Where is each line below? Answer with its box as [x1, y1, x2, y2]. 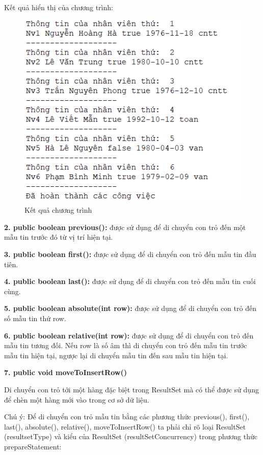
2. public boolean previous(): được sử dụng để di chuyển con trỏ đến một [4, 221, 246, 232]
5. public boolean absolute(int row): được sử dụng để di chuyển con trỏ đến [4, 303, 256, 314]
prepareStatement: [4, 441, 62, 451]
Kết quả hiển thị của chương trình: [4, 2, 113, 12]
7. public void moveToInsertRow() [4, 367, 127, 378]
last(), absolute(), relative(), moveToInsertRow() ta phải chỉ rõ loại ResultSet [4, 421, 246, 432]
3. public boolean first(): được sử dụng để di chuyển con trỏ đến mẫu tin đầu [4, 249, 256, 260]
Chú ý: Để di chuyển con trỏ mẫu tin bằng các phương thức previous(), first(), [4, 411, 250, 422]
